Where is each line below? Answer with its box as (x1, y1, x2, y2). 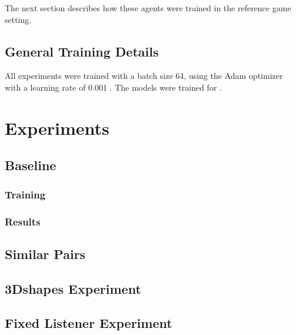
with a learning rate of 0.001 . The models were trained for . (5, 81, 222, 93)
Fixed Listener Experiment (5, 314, 172, 332)
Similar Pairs (5, 244, 86, 263)
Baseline (5, 156, 56, 174)
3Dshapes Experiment (5, 279, 141, 297)
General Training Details (5, 42, 159, 60)
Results (5, 214, 41, 228)
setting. (5, 13, 32, 25)
